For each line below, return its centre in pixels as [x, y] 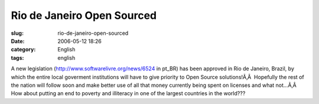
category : [23, 50]
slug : [17, 33]
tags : [17, 58]
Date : [18, 41]
